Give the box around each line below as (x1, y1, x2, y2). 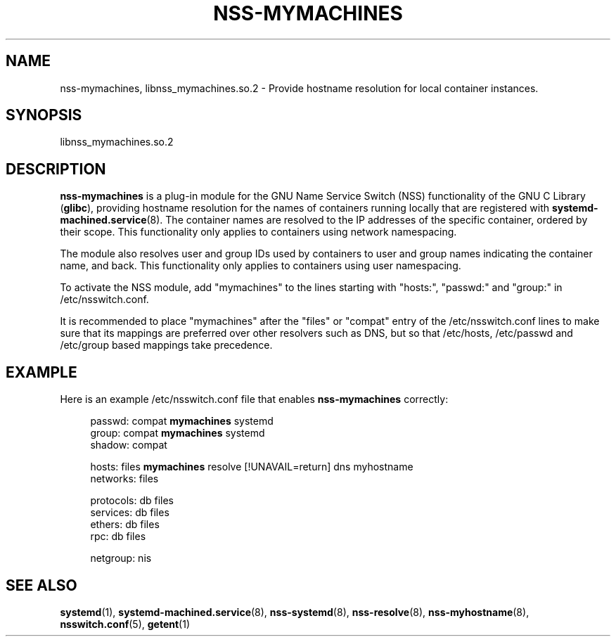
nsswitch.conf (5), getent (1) (60, 617, 190, 630)
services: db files (90, 506, 169, 519)
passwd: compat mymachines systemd (90, 415, 274, 428)
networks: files (90, 473, 159, 485)
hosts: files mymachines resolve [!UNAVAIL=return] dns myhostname (90, 461, 413, 473)
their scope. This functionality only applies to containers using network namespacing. (60, 226, 457, 238)
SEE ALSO (6, 576, 77, 594)
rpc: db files (90, 530, 146, 543)
